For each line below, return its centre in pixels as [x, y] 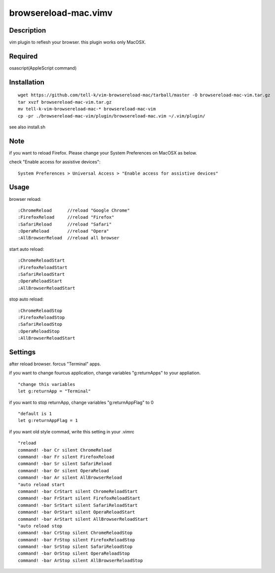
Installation [27, 82]
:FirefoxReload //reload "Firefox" [66, 217]
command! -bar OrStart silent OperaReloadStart [77, 512]
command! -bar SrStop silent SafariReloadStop [75, 547]
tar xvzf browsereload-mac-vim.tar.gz [65, 102]
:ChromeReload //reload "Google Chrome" [74, 210]
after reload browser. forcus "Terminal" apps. [55, 364]
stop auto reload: [26, 299]
